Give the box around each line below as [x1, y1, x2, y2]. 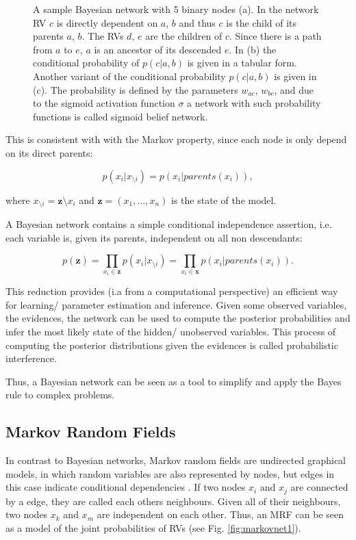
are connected [290, 480, 348, 494]
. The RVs [81, 29, 124, 43]
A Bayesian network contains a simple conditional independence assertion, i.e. [5, 216, 332, 231]
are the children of [145, 29, 222, 43]
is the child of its [226, 15, 297, 29]
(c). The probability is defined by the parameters [33, 82, 238, 97]
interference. [5, 351, 57, 365]
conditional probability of [33, 55, 140, 70]
